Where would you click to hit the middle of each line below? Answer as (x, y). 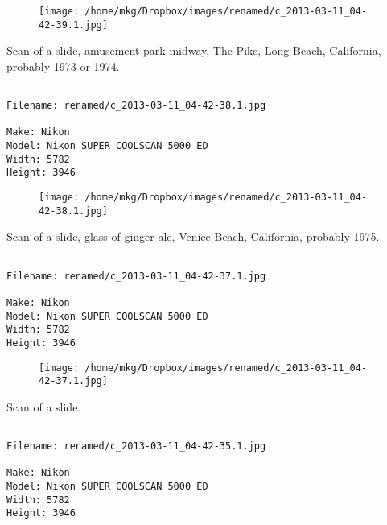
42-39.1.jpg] (73, 25)
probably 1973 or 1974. (63, 66)
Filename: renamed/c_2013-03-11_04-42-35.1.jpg (136, 446)
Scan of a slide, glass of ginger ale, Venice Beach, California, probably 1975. (193, 236)
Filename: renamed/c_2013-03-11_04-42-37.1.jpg (136, 276)
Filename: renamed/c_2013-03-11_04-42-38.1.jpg (136, 106)
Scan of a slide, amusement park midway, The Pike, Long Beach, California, (194, 50)
